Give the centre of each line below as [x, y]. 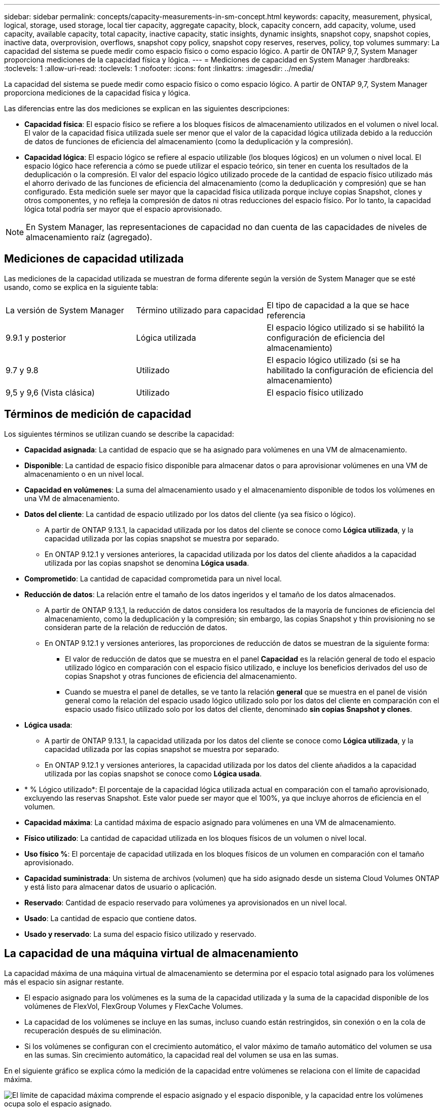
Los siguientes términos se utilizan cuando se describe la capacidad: [119, 434]
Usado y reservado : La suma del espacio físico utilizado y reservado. [140, 934]
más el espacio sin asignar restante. [64, 982]
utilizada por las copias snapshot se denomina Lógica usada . [147, 563]
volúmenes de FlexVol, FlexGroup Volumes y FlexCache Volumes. [134, 1006]
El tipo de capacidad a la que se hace [338, 305]
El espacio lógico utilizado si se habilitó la [346, 327]
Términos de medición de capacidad [98, 414]
